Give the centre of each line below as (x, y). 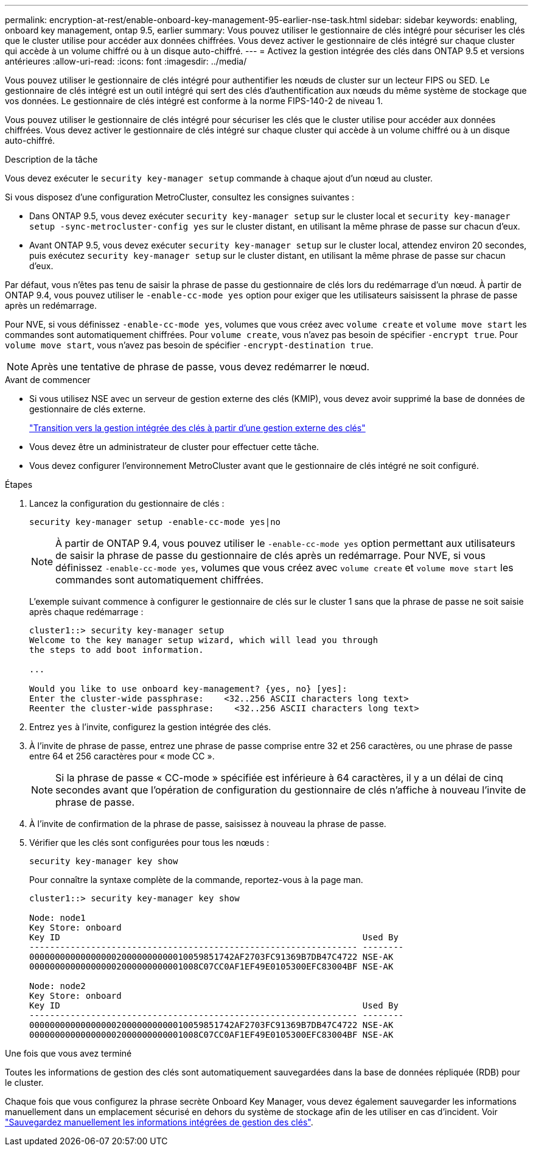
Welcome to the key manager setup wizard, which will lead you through (204, 640)
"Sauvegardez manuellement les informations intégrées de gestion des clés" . (159, 1122)
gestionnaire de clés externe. (88, 409)
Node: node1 (57, 918)
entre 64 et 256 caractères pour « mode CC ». (122, 756)
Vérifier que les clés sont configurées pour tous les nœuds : (149, 843)
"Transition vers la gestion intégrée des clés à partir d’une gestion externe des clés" (197, 428)
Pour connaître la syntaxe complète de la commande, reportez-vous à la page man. (196, 880)
